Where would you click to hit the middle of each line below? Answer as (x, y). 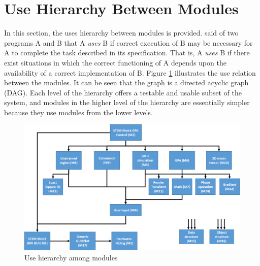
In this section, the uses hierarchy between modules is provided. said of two (121, 33)
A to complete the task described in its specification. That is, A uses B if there (127, 53)
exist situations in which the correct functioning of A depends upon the (115, 62)
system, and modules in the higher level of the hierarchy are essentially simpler (127, 102)
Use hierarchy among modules (71, 258)
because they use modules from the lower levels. (78, 112)
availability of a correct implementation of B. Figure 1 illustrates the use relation (130, 72)
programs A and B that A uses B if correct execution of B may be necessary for (128, 42)
